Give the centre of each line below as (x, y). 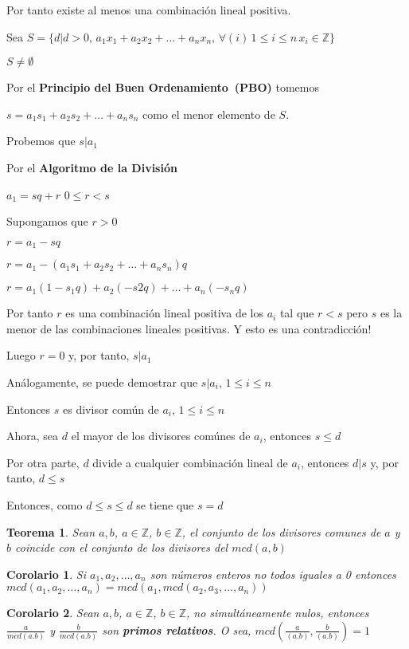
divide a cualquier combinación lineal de (190, 462)
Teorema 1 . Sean (51, 531)
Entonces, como (45, 504)
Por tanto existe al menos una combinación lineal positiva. (149, 10)
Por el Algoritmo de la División (92, 167)
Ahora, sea (33, 436)
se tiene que (165, 504)
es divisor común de (111, 409)
